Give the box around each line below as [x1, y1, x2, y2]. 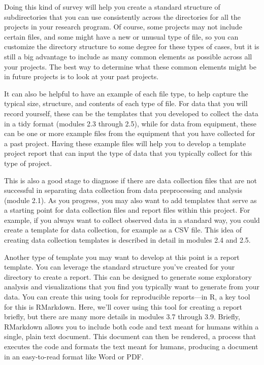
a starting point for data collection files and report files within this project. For [4, 205, 250, 215]
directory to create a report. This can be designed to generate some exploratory [4, 271, 252, 282]
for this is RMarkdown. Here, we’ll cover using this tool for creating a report [4, 301, 243, 312]
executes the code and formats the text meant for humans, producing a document [4, 341, 258, 351]
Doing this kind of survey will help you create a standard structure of [4, 2, 220, 12]
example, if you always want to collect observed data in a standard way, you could [4, 214, 260, 225]
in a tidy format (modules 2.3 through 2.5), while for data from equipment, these [4, 118, 256, 128]
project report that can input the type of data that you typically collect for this [4, 148, 252, 158]
